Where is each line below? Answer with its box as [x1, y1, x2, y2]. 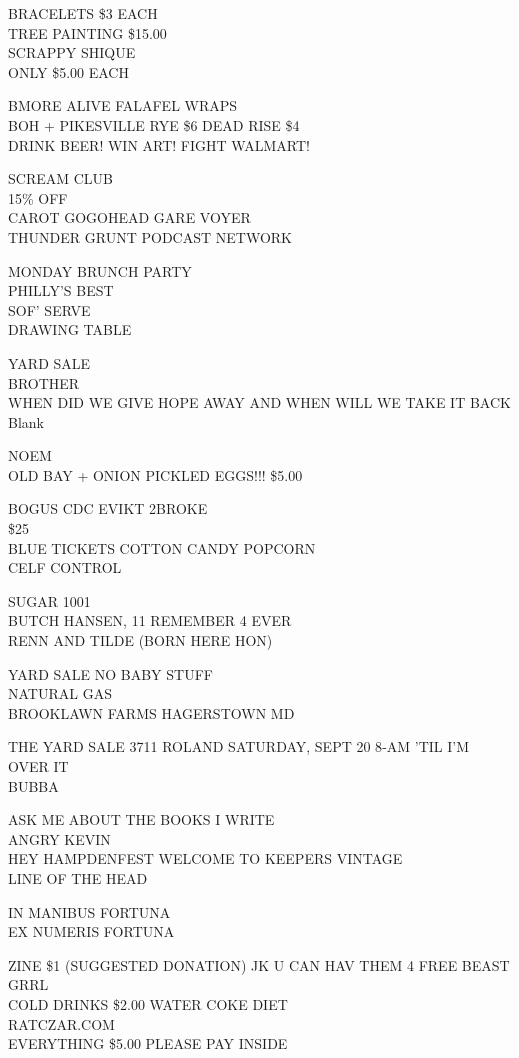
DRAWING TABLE [8, 319, 132, 340]
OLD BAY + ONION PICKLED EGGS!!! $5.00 [8, 464, 303, 485]
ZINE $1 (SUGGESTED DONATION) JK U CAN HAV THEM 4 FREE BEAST [8, 954, 510, 975]
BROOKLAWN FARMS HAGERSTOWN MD [8, 702, 295, 723]
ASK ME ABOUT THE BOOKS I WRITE [8, 809, 275, 830]
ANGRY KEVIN [8, 828, 111, 849]
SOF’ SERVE [8, 299, 91, 320]
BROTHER [8, 372, 80, 393]
